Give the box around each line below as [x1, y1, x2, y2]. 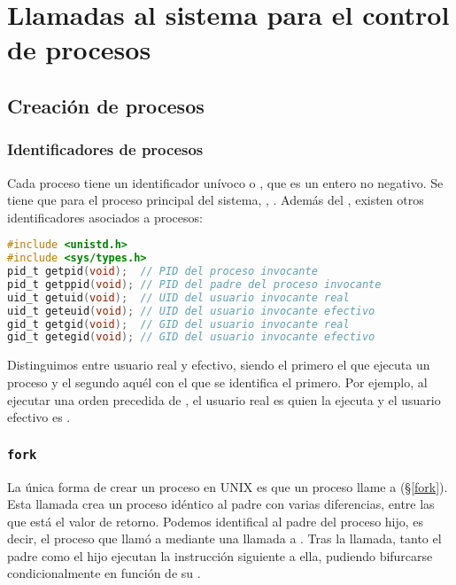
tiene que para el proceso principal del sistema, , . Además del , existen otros [7, 191, 424, 209]
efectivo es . [7, 408, 71, 426]
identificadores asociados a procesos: [7, 207, 203, 226]
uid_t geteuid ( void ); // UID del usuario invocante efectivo [7, 304, 375, 317]
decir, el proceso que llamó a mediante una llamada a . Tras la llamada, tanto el [7, 529, 442, 548]
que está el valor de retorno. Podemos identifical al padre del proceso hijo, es [7, 511, 424, 530]
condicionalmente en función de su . [7, 564, 201, 582]
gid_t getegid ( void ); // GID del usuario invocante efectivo [7, 331, 375, 344]
